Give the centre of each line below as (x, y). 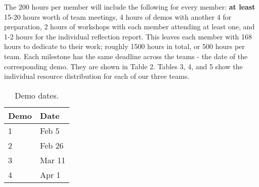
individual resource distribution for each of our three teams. (97, 76)
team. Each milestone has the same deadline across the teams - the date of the (126, 56)
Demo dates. (37, 95)
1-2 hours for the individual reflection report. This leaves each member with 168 (128, 36)
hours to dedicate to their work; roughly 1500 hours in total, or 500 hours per (124, 46)
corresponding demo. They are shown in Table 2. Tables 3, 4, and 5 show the (123, 66)
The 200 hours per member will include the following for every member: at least (130, 7)
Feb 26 (52, 145)
